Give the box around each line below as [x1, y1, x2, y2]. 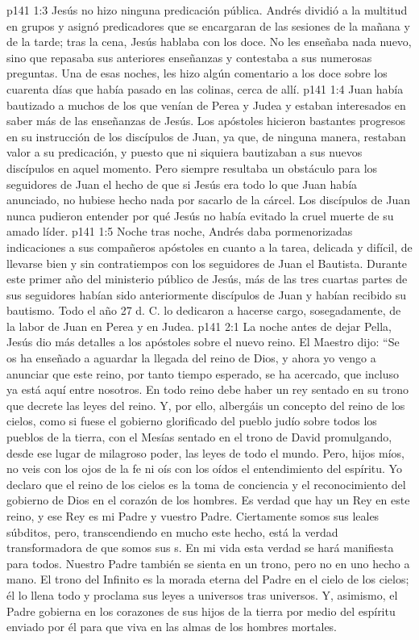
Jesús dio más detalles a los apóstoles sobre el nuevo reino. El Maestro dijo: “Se [6, 333, 400, 350]
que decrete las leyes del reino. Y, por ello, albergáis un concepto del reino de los [6, 396, 405, 413]
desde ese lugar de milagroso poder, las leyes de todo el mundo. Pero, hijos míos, [6, 444, 404, 461]
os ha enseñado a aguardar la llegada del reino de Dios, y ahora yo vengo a [6, 349, 376, 366]
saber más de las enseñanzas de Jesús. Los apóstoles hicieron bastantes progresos [6, 112, 406, 129]
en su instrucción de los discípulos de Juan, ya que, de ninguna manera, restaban [6, 128, 406, 144]
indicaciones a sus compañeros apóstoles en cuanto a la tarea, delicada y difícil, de [6, 238, 413, 255]
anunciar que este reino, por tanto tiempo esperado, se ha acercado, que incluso [6, 365, 399, 382]
